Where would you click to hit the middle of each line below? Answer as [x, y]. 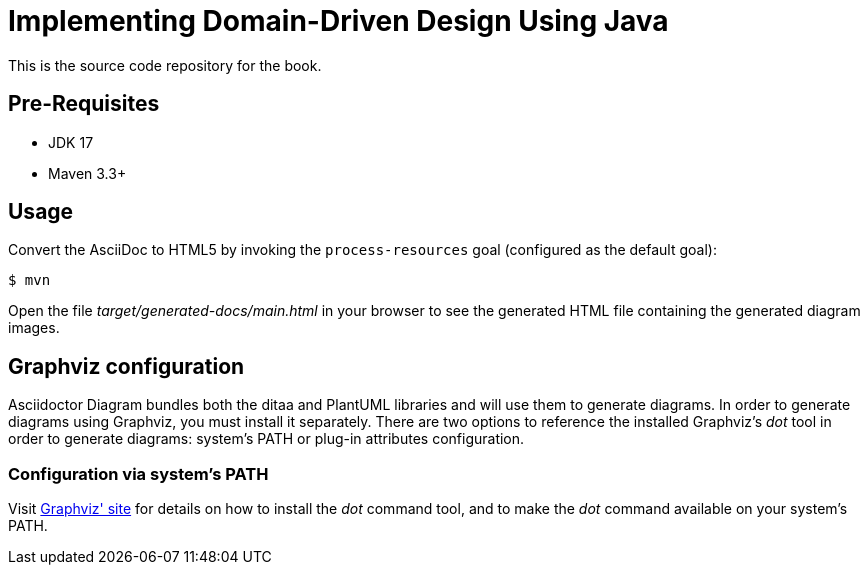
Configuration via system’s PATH [138, 473]
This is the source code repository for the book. [165, 65]
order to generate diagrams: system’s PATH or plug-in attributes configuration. [266, 439]
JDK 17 [71, 142]
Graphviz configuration [126, 366]
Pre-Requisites [84, 104]
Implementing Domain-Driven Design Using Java [338, 21]
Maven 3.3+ [87, 173]
